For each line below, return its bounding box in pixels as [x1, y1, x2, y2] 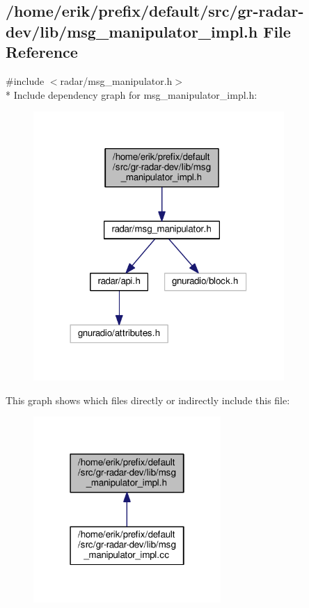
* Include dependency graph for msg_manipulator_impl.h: [6, 87, 257, 102]
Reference [6, 41, 78, 63]
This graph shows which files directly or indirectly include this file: [6, 392, 290, 407]
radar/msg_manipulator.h [60, 73, 173, 88]
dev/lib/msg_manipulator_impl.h [6, 20, 258, 42]
